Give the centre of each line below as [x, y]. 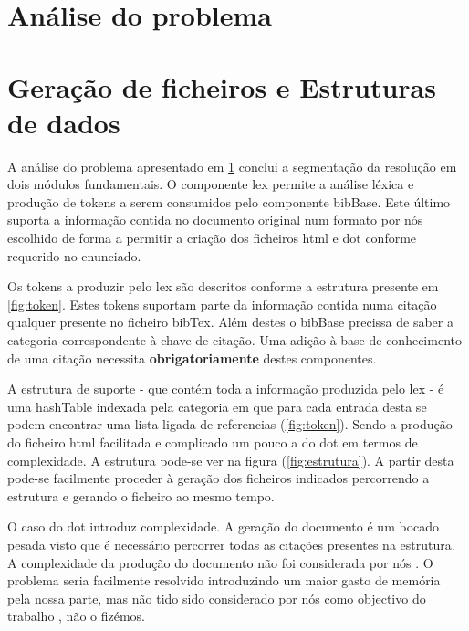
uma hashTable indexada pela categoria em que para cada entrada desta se [217, 406]
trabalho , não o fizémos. [77, 616]
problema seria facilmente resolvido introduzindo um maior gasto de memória [224, 580]
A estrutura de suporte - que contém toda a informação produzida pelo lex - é [226, 389]
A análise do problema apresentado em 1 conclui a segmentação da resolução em [232, 166]
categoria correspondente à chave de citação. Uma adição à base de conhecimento [234, 340]
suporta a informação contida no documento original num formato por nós [215, 220]
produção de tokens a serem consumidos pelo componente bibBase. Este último [229, 201]
